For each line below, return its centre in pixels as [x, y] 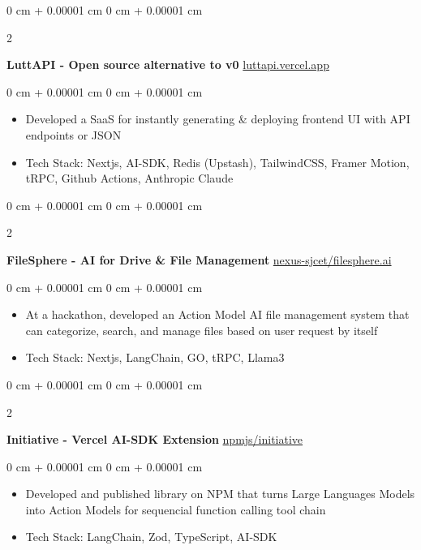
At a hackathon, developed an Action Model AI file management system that [217, 314]
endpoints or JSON [73, 134]
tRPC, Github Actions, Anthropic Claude [129, 178]
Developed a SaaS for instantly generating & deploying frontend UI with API [218, 119]
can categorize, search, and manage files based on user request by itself [202, 330]
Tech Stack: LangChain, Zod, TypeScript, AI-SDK [151, 537]
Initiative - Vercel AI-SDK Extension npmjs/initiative [155, 439]
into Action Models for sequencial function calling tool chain [176, 509]
